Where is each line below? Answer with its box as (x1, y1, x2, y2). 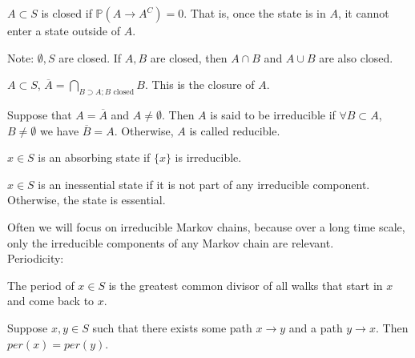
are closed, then (150, 49, 228, 66)
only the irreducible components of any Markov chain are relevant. (7, 234, 334, 251)
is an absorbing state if (38, 149, 151, 166)
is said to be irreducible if (210, 106, 336, 123)
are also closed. (319, 49, 393, 66)
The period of (7, 276, 75, 293)
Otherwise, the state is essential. (7, 191, 166, 208)
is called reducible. (189, 122, 280, 139)
